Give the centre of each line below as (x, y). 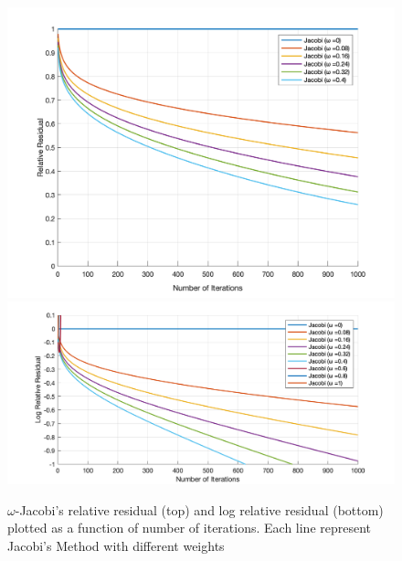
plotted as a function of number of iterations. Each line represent (190, 528)
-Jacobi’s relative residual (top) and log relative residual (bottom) (199, 509)
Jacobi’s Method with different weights (116, 545)
